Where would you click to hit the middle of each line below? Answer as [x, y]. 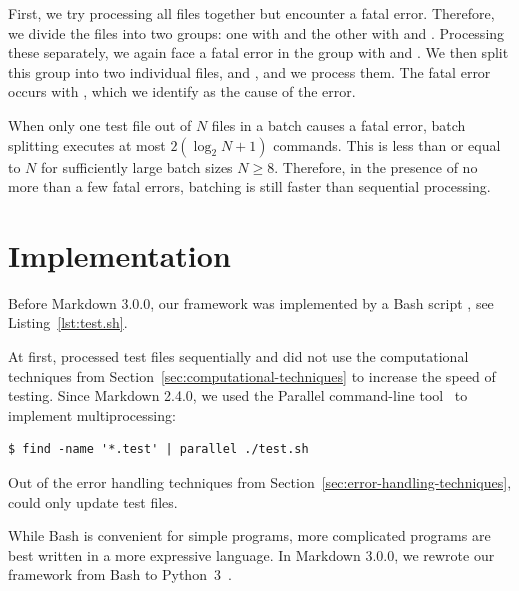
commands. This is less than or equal [387, 144]
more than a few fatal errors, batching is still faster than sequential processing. [249, 186]
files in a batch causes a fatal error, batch [338, 124]
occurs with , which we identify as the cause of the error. [182, 91]
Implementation [119, 254]
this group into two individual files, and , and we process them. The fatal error [249, 71]
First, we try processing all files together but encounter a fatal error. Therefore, [251, 13]
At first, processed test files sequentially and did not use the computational [238, 356]
